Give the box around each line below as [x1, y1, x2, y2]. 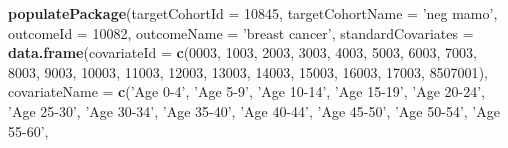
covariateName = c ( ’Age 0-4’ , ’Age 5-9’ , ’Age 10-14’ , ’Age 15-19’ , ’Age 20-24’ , [8, 81, 485, 102]
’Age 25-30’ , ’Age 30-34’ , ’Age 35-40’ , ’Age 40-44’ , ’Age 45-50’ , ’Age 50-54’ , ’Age [8, 100, 500, 121]
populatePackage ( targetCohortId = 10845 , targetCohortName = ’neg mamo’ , [8, 3, 498, 23]
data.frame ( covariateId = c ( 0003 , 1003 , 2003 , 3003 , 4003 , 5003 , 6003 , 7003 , [8, 42, 477, 63]
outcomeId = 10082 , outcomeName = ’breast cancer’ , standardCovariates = [8, 22, 474, 43]
